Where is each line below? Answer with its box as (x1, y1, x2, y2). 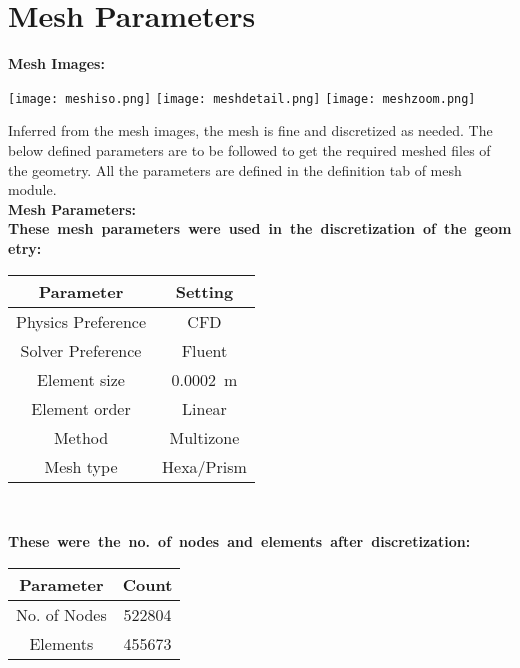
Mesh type (44, 454, 118, 478)
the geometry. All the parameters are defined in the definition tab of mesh (8, 159, 462, 180)
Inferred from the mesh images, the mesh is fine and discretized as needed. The (8, 120, 493, 141)
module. (8, 179, 57, 200)
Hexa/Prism (162, 454, 247, 478)
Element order (31, 396, 131, 420)
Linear (182, 396, 227, 420)
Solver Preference (20, 338, 142, 362)
